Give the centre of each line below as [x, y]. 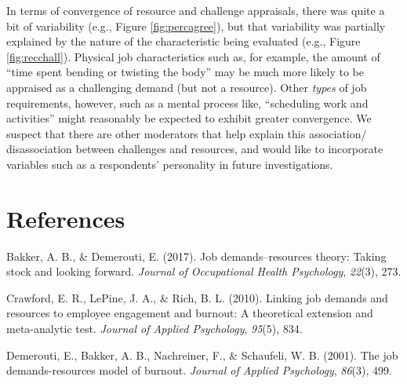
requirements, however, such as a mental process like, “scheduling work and [187, 102]
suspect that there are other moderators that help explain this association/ [187, 133]
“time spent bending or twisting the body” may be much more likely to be [185, 72]
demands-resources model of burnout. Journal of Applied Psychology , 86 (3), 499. [199, 370]
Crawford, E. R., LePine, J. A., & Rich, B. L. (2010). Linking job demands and [197, 297]
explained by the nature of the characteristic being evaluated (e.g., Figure [184, 41]
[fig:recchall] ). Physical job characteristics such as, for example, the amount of [193, 56]
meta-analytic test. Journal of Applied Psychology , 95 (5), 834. [154, 329]
